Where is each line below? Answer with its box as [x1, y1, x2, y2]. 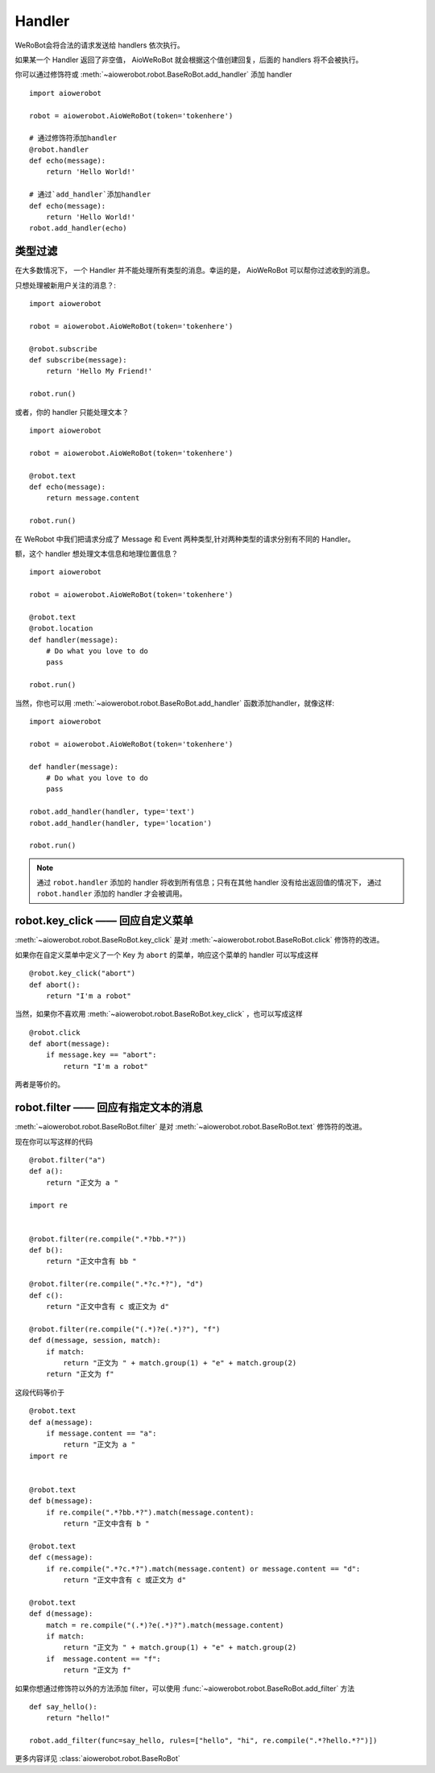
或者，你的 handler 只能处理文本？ [14, 407, 129, 416]
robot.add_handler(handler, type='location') [29, 818, 213, 827]
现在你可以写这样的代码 [14, 1137, 93, 1146]
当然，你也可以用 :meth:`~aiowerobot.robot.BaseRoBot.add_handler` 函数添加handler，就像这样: [14, 698, 334, 708]
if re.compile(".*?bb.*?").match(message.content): [45, 1507, 255, 1517]
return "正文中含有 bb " [45, 1257, 137, 1266]
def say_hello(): [29, 1702, 97, 1711]
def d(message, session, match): [29, 1336, 161, 1345]
